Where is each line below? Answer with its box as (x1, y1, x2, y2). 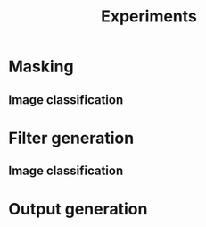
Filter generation (8, 128, 135, 148)
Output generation (8, 199, 148, 220)
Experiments (100, 6, 198, 27)
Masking (8, 56, 74, 77)
